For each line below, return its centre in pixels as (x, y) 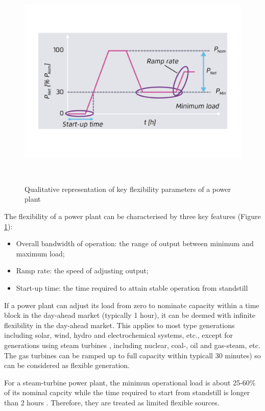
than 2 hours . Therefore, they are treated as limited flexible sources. (112, 402)
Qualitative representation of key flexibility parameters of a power (128, 189)
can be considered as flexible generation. (67, 365)
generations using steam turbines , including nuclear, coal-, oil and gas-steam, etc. (132, 345)
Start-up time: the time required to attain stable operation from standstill (132, 288)
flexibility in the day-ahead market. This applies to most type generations (119, 325)
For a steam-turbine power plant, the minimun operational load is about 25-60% (130, 382)
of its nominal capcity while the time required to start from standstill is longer (127, 392)
